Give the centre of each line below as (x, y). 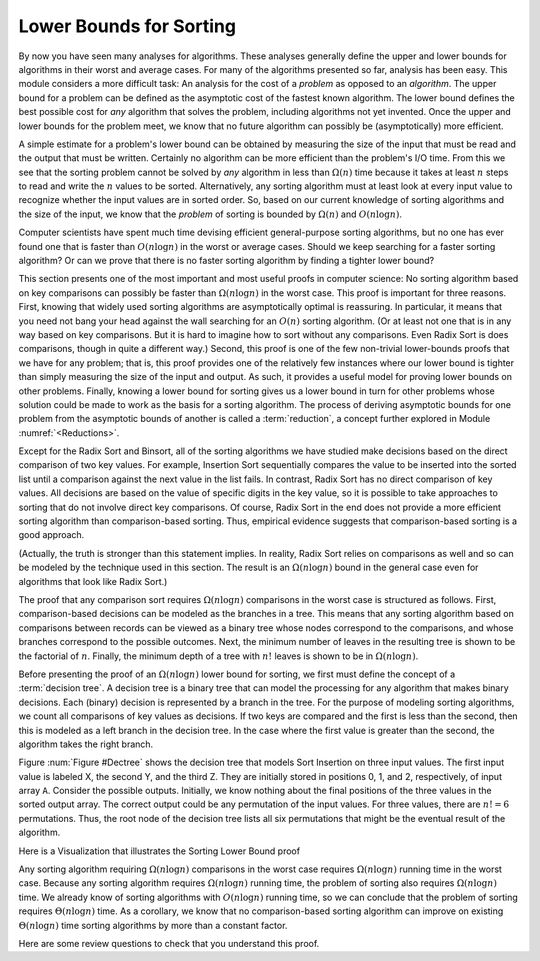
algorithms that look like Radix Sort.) (93, 581)
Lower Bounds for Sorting (127, 26)
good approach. (51, 535)
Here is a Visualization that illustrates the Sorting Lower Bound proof (159, 851)
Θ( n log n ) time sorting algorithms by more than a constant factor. (153, 925)
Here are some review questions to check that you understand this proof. (169, 943)
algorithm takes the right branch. (86, 744)
